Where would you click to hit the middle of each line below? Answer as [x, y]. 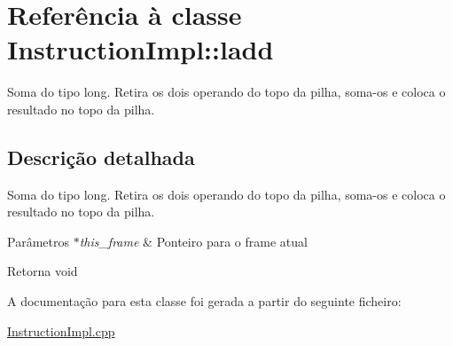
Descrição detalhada [101, 157]
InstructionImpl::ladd [141, 49]
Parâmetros [38, 241]
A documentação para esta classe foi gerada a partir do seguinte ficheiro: [204, 301]
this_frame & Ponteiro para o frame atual [193, 241]
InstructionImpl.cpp [61, 330]
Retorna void [43, 271]
